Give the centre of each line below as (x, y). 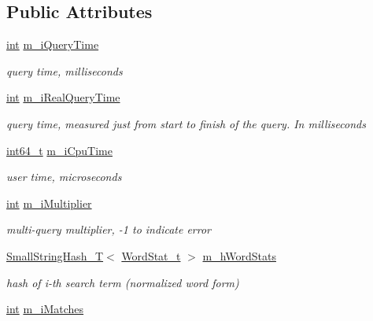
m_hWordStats (239, 255)
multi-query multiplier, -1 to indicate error (109, 229)
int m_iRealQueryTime (63, 97)
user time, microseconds (64, 177)
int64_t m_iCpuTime (59, 150)
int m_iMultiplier (49, 203)
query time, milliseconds (65, 70)
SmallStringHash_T (55, 255)
